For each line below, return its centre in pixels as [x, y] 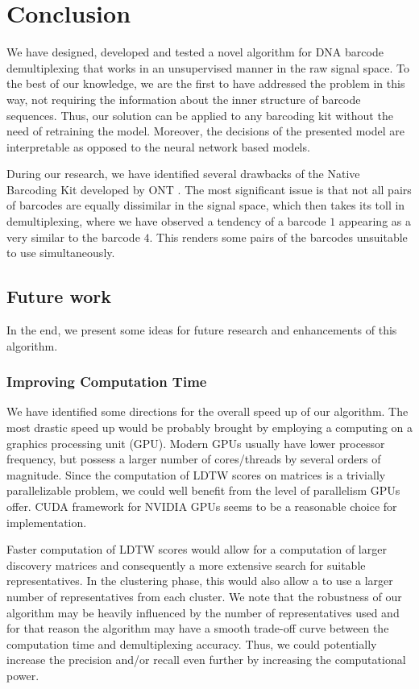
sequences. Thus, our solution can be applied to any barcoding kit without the [200, 115]
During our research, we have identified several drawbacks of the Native [183, 174]
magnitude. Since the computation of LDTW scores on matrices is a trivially [196, 474]
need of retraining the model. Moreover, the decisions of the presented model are [205, 131]
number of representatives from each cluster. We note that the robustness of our [204, 596]
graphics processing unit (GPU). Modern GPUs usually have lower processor [196, 443]
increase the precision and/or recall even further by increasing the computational [206, 660]
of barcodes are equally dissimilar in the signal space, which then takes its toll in [206, 205]
